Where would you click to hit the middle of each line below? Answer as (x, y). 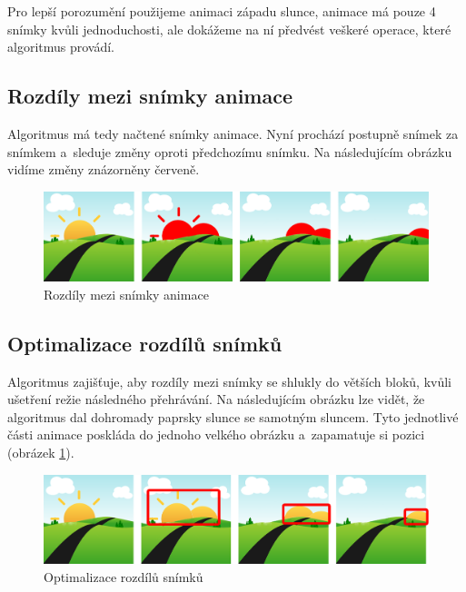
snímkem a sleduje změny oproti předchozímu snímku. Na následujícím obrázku (230, 151)
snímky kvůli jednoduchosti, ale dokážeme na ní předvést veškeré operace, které (229, 29)
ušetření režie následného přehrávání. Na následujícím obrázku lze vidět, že (216, 399)
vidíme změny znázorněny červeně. (104, 169)
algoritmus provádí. (61, 47)
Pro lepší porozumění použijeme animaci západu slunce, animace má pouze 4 (222, 11)
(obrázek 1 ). (41, 452)
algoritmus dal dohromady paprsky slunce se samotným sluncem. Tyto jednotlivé (233, 416)
